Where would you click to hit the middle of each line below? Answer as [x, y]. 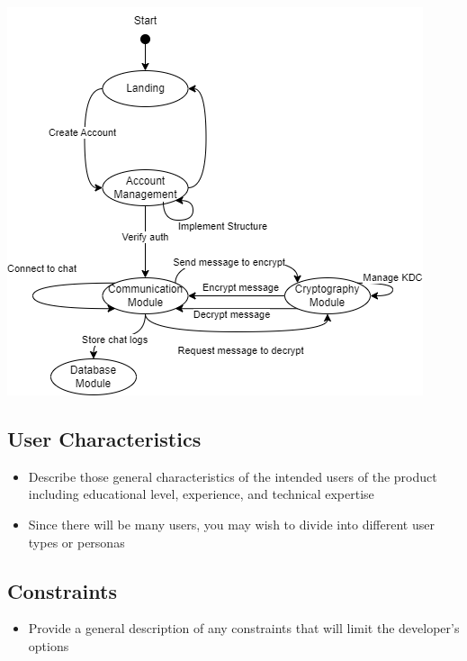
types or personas [76, 542]
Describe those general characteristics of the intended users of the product [233, 476]
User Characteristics [104, 438]
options [49, 645]
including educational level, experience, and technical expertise [201, 494]
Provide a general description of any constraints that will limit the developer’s [244, 628]
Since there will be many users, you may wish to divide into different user [231, 524]
